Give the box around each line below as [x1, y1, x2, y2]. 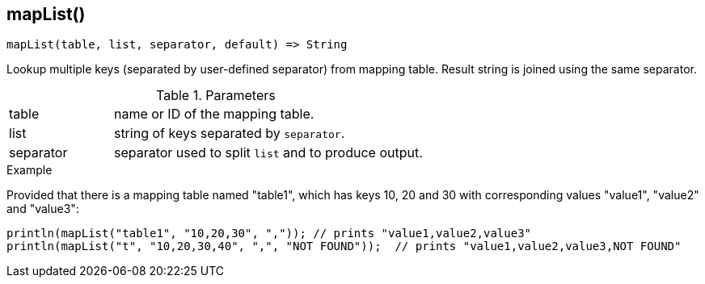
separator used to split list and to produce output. [113, 144, 423, 161]
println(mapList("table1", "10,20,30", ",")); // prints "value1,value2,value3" [6, 227, 532, 240]
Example [6, 163, 53, 177]
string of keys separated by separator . [113, 125, 345, 142]
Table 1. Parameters [156, 87, 276, 104]
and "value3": [6, 202, 79, 216]
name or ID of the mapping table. [113, 106, 315, 123]
